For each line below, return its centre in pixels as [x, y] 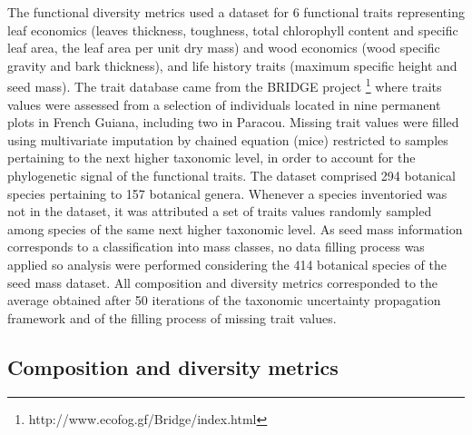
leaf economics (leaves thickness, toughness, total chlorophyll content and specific [233, 30]
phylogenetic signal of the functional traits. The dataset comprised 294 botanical [231, 175]
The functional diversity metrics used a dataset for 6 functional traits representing [236, 12]
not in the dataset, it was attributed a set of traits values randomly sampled [220, 211]
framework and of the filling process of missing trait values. [172, 317]
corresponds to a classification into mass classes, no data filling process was [216, 247]
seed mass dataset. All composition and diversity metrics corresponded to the [223, 282]
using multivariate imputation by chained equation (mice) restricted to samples [228, 139]
